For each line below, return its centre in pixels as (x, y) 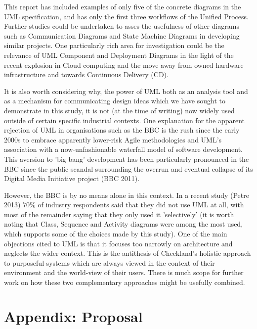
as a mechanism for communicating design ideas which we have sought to (115, 101)
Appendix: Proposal (73, 316)
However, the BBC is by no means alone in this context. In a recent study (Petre (127, 195)
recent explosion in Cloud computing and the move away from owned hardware (124, 65)
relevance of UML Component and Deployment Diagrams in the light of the (119, 55)
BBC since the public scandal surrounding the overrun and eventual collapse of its (128, 168)
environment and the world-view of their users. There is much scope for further (124, 272)
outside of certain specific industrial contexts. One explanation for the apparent (125, 120)
